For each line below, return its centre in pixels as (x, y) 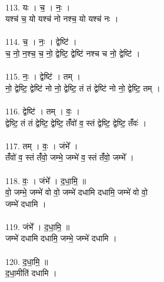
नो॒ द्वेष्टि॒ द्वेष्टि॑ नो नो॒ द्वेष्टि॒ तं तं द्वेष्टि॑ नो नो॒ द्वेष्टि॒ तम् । (83, 88)
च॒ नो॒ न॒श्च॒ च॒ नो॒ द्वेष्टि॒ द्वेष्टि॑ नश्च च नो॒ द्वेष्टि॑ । (73, 53)
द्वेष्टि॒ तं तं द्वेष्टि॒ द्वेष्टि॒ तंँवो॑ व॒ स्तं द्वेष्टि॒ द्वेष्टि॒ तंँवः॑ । (76, 122)
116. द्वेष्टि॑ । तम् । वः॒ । (43, 111)
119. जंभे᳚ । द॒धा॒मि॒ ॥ (38, 226)
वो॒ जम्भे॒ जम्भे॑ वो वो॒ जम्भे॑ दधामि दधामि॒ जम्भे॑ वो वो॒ (77, 192)
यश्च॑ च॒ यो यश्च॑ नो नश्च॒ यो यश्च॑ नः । (62, 19)
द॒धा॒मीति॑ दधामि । (31, 273)
